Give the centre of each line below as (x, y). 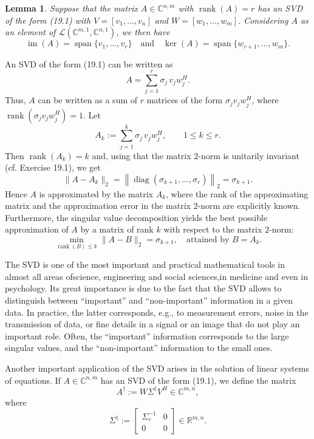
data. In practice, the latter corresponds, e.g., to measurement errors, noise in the (157, 312)
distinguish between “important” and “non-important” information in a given (149, 300)
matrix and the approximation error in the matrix (98, 206)
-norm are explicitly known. (249, 206)
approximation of (37, 229)
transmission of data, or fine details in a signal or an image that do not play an (152, 324)
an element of (30, 32)
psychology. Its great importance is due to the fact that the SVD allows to (143, 288)
